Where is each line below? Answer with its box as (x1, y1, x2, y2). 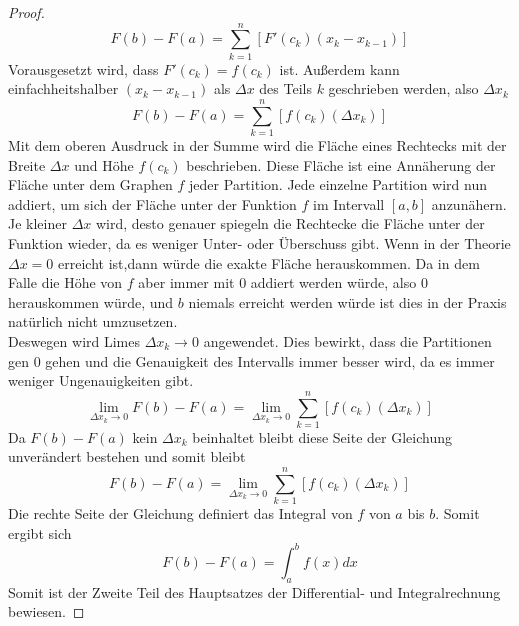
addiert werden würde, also (250, 272, 417, 293)
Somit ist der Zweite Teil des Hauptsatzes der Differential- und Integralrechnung (8, 581, 501, 602)
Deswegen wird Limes (8, 330, 140, 351)
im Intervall (313, 193, 385, 214)
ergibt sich (8, 522, 72, 543)
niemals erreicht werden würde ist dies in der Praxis (188, 291, 507, 312)
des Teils (259, 78, 312, 99)
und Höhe (74, 154, 134, 175)
